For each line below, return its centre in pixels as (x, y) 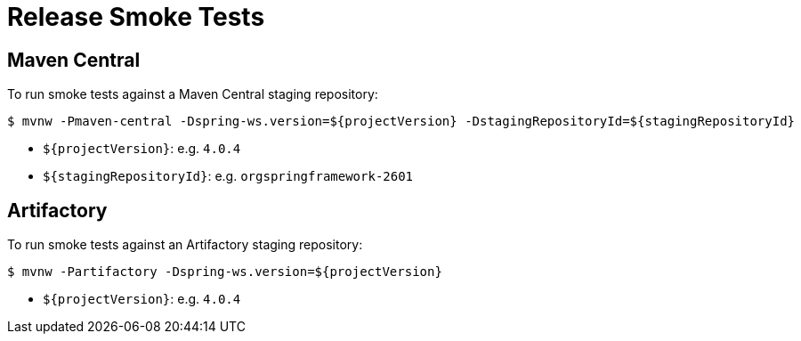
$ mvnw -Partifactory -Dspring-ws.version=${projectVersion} (225, 272)
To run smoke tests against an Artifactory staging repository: (185, 245)
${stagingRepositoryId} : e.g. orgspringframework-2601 (228, 176)
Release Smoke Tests (136, 17)
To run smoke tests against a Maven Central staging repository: (193, 94)
